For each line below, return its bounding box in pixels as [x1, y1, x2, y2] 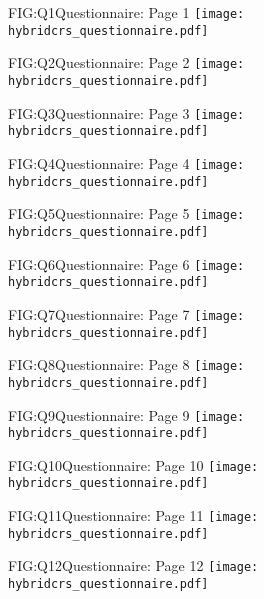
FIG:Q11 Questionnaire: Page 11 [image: [8, 505, 259, 526]
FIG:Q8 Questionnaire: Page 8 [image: [8, 354, 245, 375]
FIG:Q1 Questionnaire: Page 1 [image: [8, 2, 245, 22]
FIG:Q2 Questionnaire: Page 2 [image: [8, 52, 245, 73]
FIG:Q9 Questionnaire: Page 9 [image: [8, 404, 245, 425]
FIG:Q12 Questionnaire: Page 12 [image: [8, 555, 259, 576]
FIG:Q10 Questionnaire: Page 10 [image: [8, 454, 259, 475]
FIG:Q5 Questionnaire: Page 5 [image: [8, 203, 245, 224]
